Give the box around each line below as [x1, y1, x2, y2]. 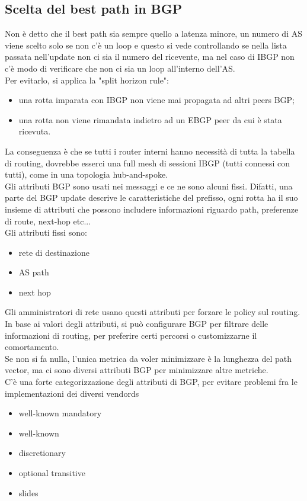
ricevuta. [18, 125, 51, 137]
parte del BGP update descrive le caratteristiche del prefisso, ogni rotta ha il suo [5, 191, 298, 204]
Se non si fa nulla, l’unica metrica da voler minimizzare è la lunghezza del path [5, 352, 292, 364]
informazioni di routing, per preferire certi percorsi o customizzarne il [5, 329, 257, 341]
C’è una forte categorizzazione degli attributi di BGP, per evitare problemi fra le [5, 375, 298, 388]
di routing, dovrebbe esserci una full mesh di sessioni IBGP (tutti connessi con [5, 156, 290, 169]
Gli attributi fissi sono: [5, 226, 87, 239]
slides [18, 486, 39, 499]
